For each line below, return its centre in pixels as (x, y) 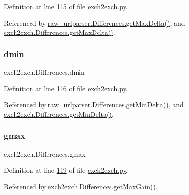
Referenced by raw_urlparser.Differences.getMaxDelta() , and (94, 23)
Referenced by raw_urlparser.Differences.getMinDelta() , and (94, 105)
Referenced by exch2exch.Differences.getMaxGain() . (81, 186)
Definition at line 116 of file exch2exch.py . (66, 88)
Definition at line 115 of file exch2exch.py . (66, 6)
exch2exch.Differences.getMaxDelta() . (60, 32)
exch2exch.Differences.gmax (45, 154)
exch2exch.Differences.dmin (44, 72)
